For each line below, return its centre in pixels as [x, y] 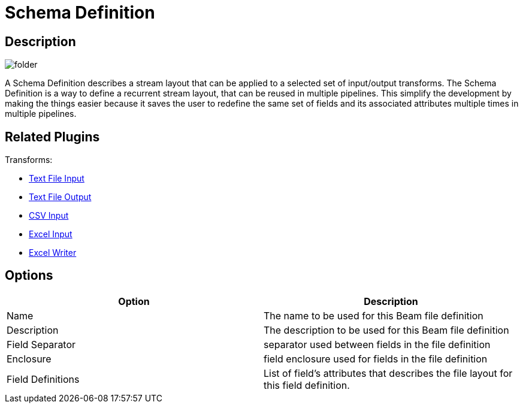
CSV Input [49, 216]
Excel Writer [53, 253]
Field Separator [41, 344]
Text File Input [57, 179]
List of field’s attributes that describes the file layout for [388, 373]
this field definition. [307, 385]
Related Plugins [52, 137]
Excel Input [51, 234]
